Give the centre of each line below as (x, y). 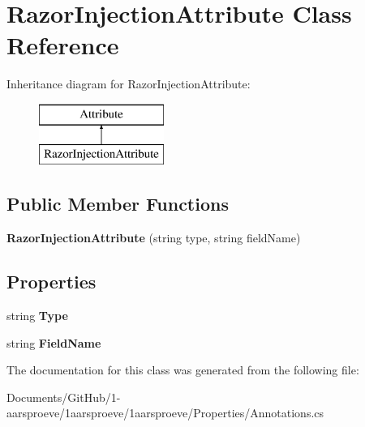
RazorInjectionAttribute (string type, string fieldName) (154, 238)
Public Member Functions (118, 204)
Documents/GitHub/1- (64, 397)
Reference (63, 45)
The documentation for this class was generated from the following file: (183, 370)
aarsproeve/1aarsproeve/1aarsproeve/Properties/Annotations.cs (165, 413)
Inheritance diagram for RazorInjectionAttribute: (129, 84)
